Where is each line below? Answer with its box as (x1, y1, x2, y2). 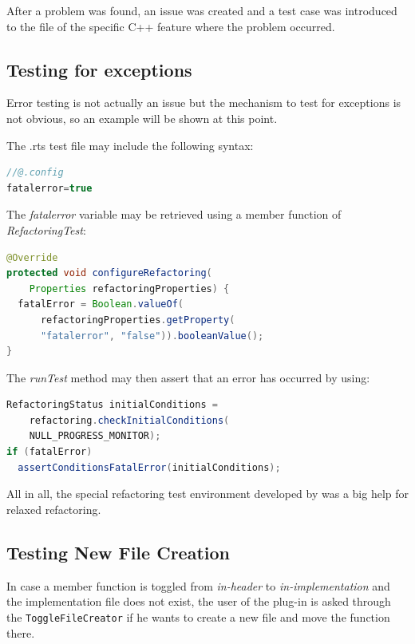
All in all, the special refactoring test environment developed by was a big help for (6, 485, 409, 502)
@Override (6, 251, 58, 263)
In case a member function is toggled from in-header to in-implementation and (6, 577, 390, 594)
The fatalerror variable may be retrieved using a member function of (6, 206, 342, 223)
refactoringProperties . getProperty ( (40, 314, 235, 326)
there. (6, 624, 35, 641)
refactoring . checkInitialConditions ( (29, 414, 230, 426)
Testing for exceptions (6, 57, 192, 81)
